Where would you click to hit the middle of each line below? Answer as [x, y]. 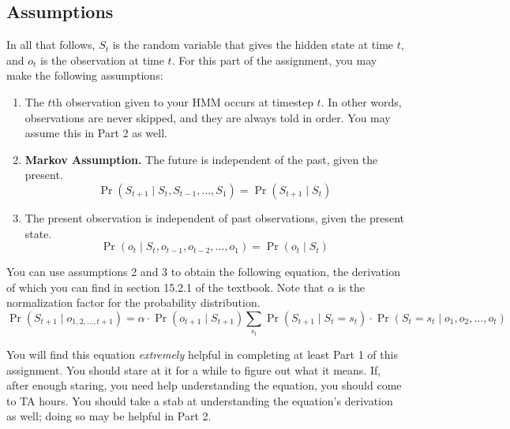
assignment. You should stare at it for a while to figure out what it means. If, [194, 369]
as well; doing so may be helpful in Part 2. [109, 416]
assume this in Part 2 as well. [96, 133]
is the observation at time [102, 60]
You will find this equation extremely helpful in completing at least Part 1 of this [202, 354]
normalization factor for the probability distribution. [133, 302]
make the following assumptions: [85, 75]
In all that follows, [51, 45]
